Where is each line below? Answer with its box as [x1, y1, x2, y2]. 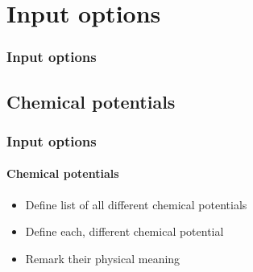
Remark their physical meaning [25, 249, 180, 266]
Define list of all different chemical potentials [25, 196, 247, 212]
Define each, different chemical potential [25, 223, 224, 240]
